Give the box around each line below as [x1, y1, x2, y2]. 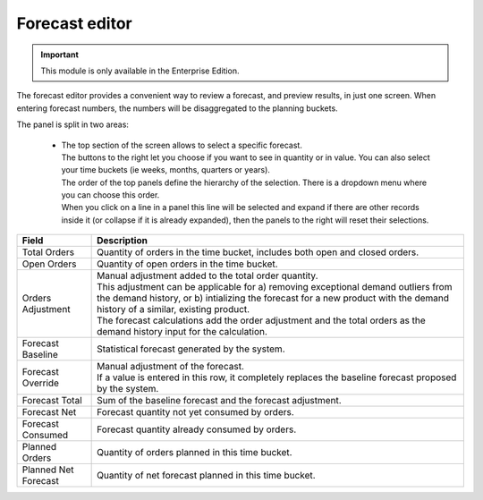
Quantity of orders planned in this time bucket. [97, 446, 292, 459]
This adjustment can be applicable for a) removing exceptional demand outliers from [97, 281, 453, 293]
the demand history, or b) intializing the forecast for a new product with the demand [97, 292, 450, 304]
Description [97, 234, 148, 247]
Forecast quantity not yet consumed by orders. [97, 406, 294, 419]
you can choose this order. [61, 190, 160, 200]
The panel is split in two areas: [16, 119, 130, 130]
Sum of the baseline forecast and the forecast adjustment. [97, 394, 342, 407]
